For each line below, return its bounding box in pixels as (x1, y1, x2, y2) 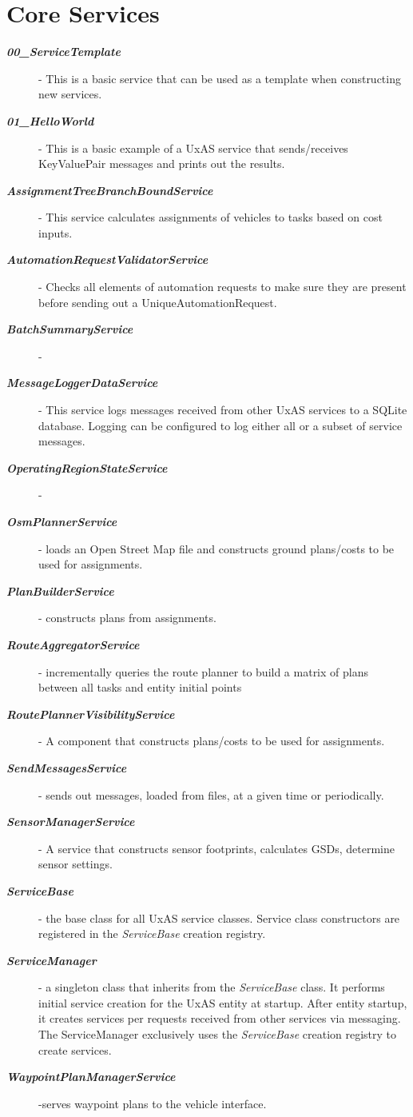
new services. (38, 86, 102, 102)
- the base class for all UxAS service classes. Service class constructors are (38, 909, 400, 926)
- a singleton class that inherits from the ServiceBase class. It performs (38, 979, 385, 995)
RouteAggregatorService (6, 636, 140, 652)
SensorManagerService (6, 813, 135, 830)
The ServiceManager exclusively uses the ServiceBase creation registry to (38, 1026, 397, 1043)
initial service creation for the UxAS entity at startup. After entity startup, (38, 994, 407, 1011)
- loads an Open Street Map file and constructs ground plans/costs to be (38, 540, 395, 557)
